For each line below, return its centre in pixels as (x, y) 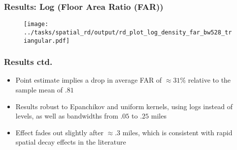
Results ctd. (28, 62)
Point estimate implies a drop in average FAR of (89, 80)
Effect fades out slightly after (59, 132)
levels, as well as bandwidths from (67, 116)
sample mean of (39, 90)
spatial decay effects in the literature (71, 142)
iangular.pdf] (47, 41)
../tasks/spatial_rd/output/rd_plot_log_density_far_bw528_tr (128, 32)
